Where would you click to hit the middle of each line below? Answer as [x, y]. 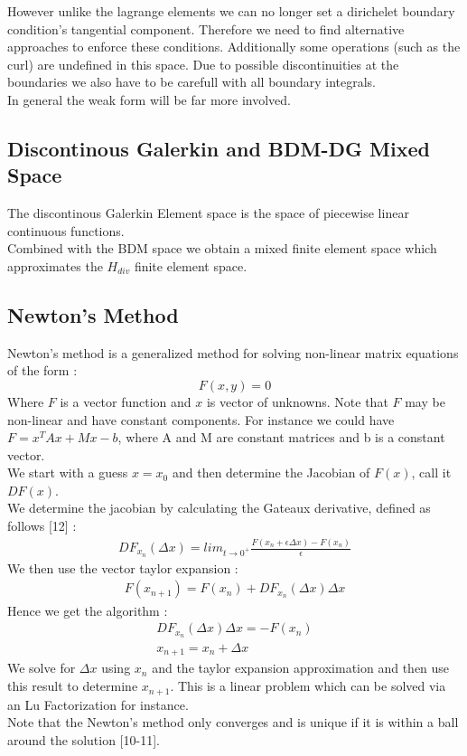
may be [425, 401]
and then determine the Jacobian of [271, 472]
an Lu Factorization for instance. [98, 704]
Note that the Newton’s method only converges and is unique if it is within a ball [233, 722]
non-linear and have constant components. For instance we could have [201, 419]
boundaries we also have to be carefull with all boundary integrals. [191, 82]
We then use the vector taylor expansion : [123, 567]
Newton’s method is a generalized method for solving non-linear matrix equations [233, 352]
